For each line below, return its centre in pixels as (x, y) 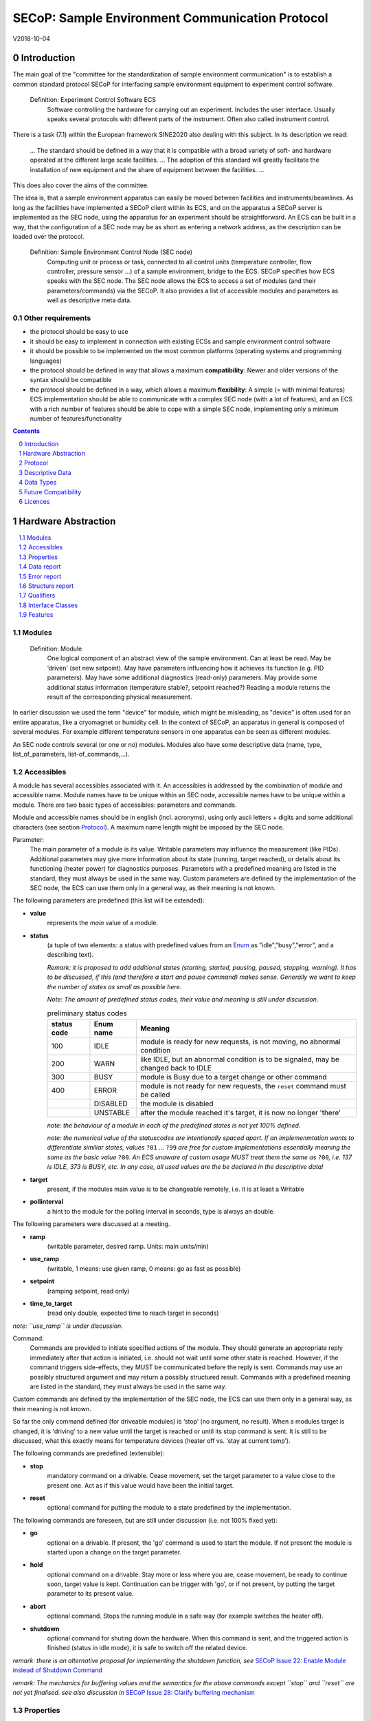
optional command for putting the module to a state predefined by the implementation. (169, 1508)
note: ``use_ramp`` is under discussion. (68, 1326)
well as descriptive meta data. (89, 300)
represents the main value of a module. (102, 923)
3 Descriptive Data (45, 472)
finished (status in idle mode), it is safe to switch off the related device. (147, 1648)
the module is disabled (177, 1104)
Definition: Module (56, 649)
